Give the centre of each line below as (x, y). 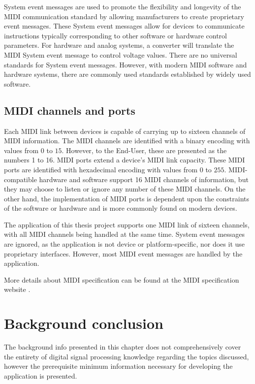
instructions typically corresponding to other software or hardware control (115, 35)
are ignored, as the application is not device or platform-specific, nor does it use (125, 244)
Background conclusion (84, 323)
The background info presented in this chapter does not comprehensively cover (123, 347)
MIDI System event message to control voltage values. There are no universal (121, 54)
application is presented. (41, 375)
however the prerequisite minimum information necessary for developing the (118, 366)
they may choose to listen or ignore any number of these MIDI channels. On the (125, 189)
